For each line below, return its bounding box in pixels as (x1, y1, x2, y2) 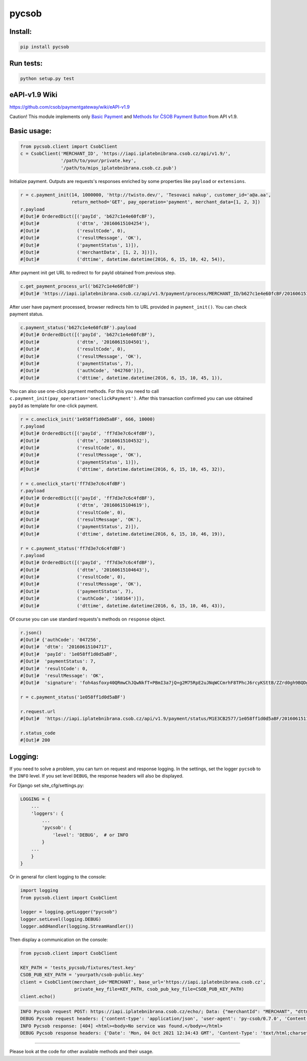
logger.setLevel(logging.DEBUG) (20, 916, 102, 922)
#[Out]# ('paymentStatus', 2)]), (20, 524, 139, 530)
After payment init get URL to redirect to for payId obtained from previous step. (9, 270, 176, 276)
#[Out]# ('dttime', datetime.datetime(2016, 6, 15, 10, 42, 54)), (20, 256, 226, 263)
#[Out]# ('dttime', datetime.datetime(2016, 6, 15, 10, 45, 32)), (20, 467, 226, 472)
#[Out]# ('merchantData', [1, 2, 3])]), (20, 249, 158, 255)
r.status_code (20, 730, 56, 736)
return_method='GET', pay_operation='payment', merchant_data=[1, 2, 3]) (71, 199, 260, 205)
